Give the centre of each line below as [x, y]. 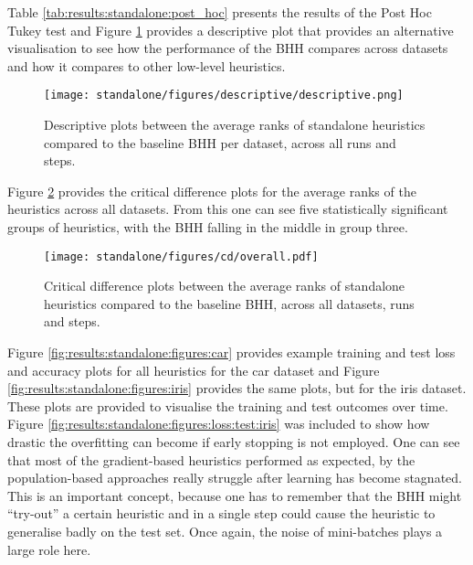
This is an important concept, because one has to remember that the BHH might [235, 495]
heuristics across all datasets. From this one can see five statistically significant [228, 209]
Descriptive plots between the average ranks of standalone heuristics [235, 125]
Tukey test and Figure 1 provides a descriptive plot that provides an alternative [231, 30]
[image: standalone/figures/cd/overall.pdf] [181, 256]
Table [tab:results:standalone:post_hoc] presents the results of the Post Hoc [220, 12]
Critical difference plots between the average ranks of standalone [225, 286]
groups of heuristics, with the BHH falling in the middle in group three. [208, 227]
